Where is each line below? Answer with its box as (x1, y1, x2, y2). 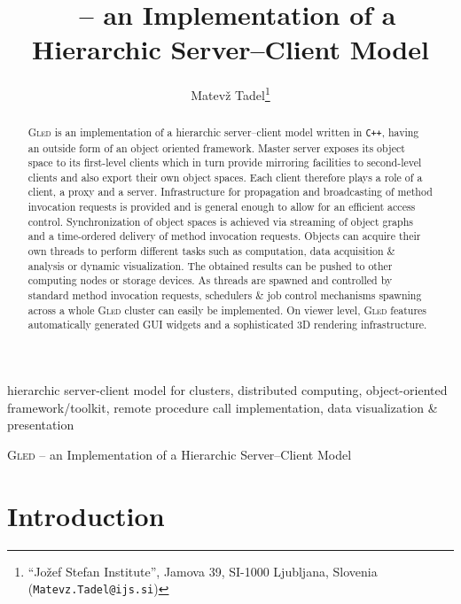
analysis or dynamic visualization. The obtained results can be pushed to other (27, 258, 393, 273)
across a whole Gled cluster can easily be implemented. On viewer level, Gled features (27, 302, 427, 317)
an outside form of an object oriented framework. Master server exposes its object (27, 140, 405, 155)
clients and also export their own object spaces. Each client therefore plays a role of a (27, 169, 423, 184)
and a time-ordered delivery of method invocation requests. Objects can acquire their (27, 228, 421, 244)
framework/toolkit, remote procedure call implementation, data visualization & (7, 398, 438, 416)
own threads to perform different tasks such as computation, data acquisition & (27, 244, 395, 259)
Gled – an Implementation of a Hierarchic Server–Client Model (7, 445, 352, 463)
